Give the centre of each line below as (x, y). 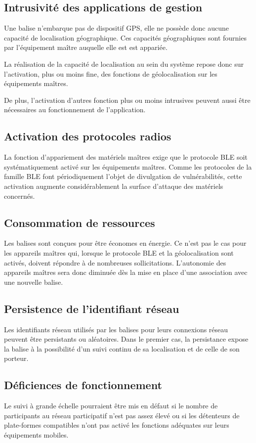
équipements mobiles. (36, 434)
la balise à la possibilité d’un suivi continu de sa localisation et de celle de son (122, 348)
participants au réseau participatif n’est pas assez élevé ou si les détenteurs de (122, 415)
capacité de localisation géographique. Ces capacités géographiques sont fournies (125, 37)
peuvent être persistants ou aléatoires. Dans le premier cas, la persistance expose (126, 339)
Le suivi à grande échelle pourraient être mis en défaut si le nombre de (111, 406)
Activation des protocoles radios (88, 136)
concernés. (20, 196)
